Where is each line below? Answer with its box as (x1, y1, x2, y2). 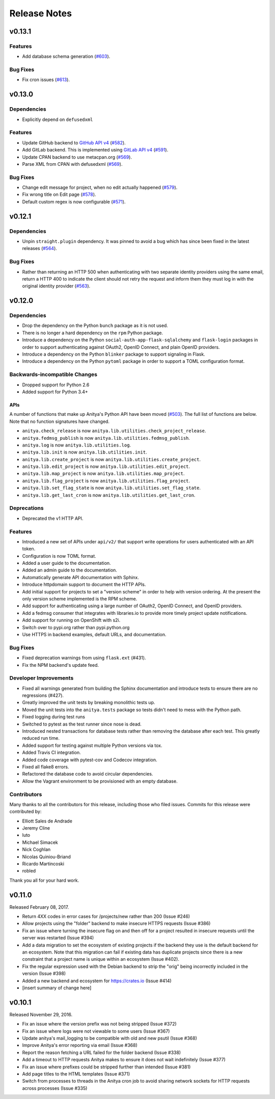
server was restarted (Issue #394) (22, 935, 94, 941)
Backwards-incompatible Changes (9, 371, 98, 378)
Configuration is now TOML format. (22, 553, 96, 559)
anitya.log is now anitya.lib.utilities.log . (22, 442, 131, 448)
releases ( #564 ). (22, 245, 57, 252)
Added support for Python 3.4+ (22, 388, 89, 395)
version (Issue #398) (22, 970, 66, 977)
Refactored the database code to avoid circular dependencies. (22, 771, 153, 777)
